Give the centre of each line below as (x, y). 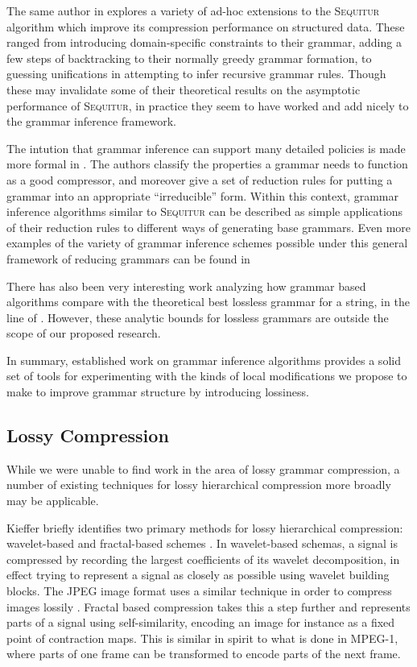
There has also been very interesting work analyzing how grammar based (186, 286)
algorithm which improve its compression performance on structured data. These (206, 26)
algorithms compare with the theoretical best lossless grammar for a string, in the (208, 302)
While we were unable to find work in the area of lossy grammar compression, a (203, 468)
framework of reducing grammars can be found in (128, 258)
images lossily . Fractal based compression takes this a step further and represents (208, 606)
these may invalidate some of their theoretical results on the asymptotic (184, 89)
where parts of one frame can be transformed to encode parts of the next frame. (204, 654)
